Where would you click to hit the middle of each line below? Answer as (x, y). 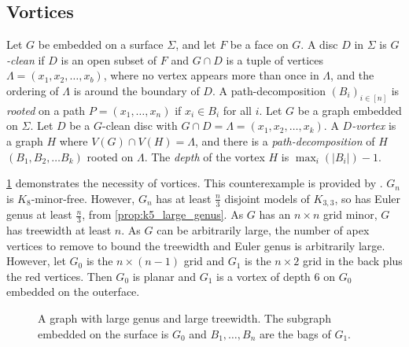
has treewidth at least (59, 230)
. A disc (319, 44)
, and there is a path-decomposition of (285, 141)
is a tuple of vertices (275, 59)
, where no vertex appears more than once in (211, 75)
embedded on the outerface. (73, 292)
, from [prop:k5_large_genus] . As (163, 214)
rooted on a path (46, 110)
